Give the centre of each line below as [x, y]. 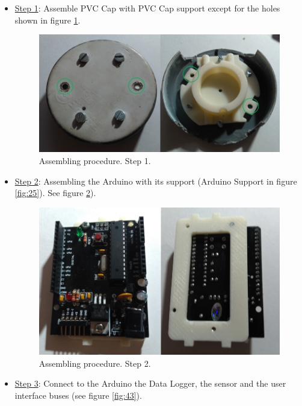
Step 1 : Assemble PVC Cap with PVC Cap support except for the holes [147, 8]
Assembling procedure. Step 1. [95, 160]
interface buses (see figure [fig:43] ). [78, 395]
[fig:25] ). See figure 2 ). [55, 193]
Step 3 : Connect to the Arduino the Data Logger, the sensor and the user [150, 383]
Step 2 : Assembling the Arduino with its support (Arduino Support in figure [156, 181]
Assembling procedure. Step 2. [95, 363]
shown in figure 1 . [48, 20]
